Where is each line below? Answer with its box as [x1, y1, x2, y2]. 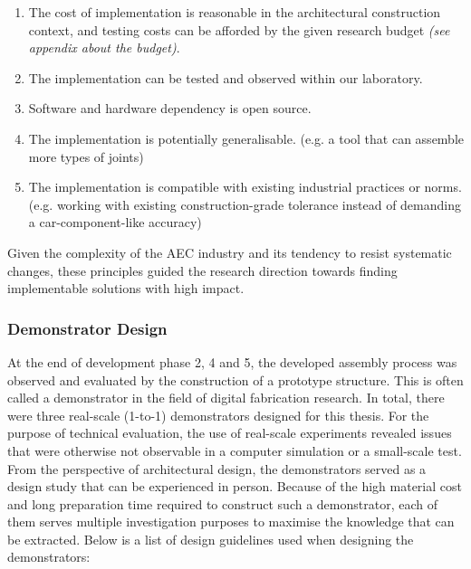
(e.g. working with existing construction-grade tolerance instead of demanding [28, 194, 461, 213]
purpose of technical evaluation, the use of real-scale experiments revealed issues [7, 423, 452, 442]
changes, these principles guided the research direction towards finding [7, 261, 398, 280]
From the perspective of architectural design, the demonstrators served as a [7, 459, 427, 478]
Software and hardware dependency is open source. [28, 99, 312, 118]
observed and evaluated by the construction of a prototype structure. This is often [7, 370, 464, 389]
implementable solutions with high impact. [7, 279, 245, 298]
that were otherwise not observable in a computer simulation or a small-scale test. [7, 441, 462, 460]
